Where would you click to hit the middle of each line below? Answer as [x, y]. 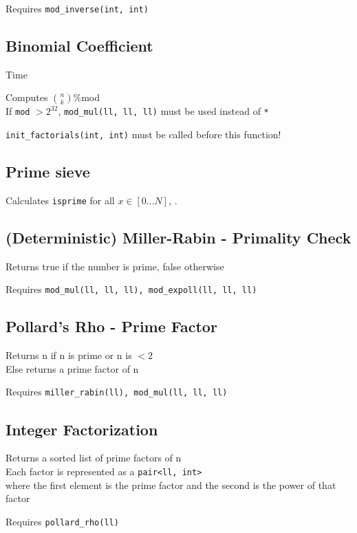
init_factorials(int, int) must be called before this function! [143, 134]
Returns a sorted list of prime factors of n [94, 458]
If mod [18, 111]
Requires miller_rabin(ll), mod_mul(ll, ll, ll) [117, 392]
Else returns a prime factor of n [72, 368]
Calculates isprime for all [60, 200]
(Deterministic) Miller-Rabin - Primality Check [178, 238]
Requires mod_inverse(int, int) [77, 8]
